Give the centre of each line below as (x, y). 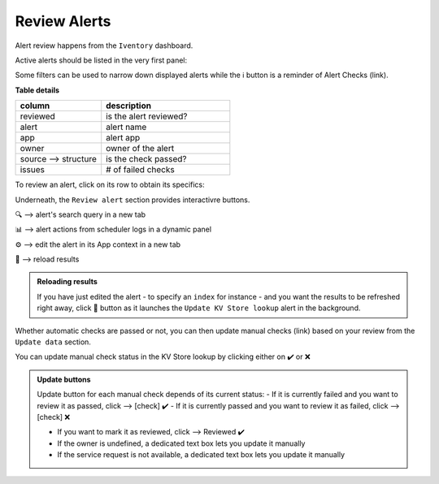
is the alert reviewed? (147, 116)
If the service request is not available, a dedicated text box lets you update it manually (201, 455)
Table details (37, 90)
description (129, 106)
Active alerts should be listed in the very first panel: (101, 60)
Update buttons (64, 379)
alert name (126, 127)
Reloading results (67, 282)
